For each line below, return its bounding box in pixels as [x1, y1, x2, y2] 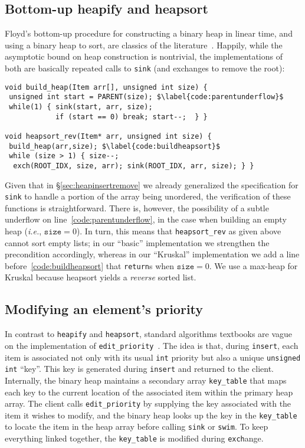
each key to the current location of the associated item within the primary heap [5, 385, 293, 398]
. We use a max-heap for [209, 259, 298, 272]
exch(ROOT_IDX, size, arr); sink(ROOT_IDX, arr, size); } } [13, 161, 254, 170]
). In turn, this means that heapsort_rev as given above [76, 224, 281, 237]
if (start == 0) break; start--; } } [55, 112, 208, 121]
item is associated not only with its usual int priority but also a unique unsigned [5, 351, 301, 363]
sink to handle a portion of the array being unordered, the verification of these [5, 190, 291, 202]
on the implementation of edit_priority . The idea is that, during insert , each [5, 339, 299, 351]
